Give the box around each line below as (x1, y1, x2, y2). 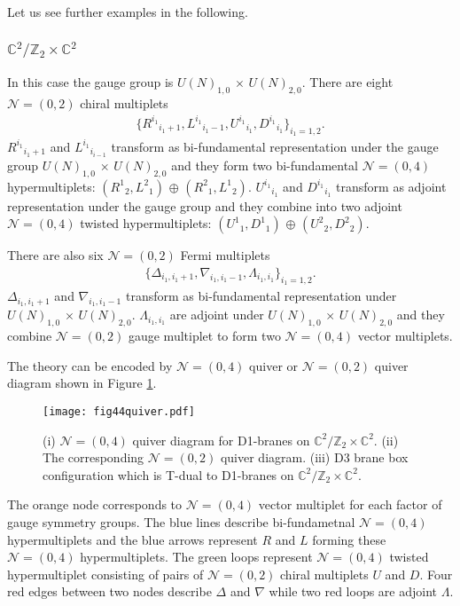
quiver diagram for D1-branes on (132, 430, 310, 449)
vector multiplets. (357, 327, 453, 345)
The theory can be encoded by (7, 356, 173, 374)
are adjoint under (169, 305, 264, 324)
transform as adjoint (336, 177, 447, 195)
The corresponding (43, 448, 144, 467)
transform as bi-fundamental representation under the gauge (111, 137, 439, 155)
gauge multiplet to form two (128, 327, 281, 345)
